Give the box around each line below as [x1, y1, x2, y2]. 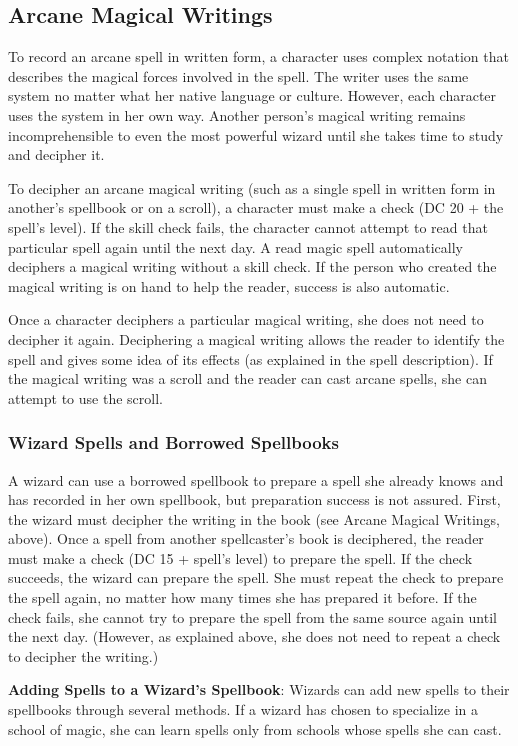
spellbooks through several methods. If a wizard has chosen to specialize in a [8, 699, 479, 720]
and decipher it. [8, 144, 105, 165]
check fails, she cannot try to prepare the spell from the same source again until [8, 606, 497, 627]
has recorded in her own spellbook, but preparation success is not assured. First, [8, 489, 501, 510]
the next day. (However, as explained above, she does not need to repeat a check [8, 626, 501, 647]
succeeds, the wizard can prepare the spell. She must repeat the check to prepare [8, 567, 504, 588]
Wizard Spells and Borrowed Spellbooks [8, 430, 339, 455]
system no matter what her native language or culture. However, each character [8, 85, 497, 106]
